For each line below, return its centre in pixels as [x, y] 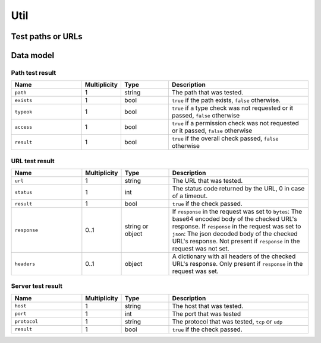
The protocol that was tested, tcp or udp [227, 322]
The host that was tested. [208, 306]
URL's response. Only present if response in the [237, 264]
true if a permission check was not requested [235, 123]
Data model [33, 55]
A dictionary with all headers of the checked [234, 256]
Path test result [34, 72]
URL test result [33, 161]
